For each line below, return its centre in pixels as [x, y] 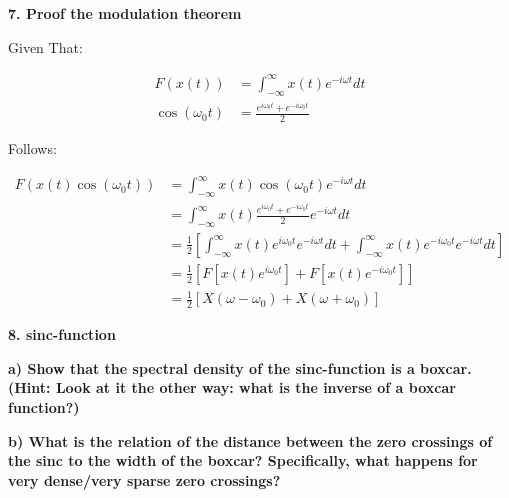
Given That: [45, 46]
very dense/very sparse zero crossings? [144, 479]
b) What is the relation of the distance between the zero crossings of [250, 440]
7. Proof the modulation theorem [125, 13]
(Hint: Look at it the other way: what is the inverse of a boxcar [232, 387]
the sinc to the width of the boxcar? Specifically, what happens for [243, 460]
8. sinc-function [62, 334]
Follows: [32, 148]
